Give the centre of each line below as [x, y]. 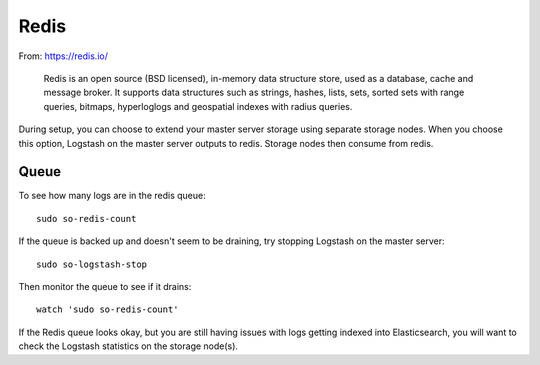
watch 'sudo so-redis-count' [107, 309]
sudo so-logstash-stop [92, 264]
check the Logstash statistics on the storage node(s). [128, 346]
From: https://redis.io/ [63, 56]
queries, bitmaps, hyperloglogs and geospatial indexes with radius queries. [198, 106]
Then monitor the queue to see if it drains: [105, 286]
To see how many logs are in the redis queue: [112, 196]
